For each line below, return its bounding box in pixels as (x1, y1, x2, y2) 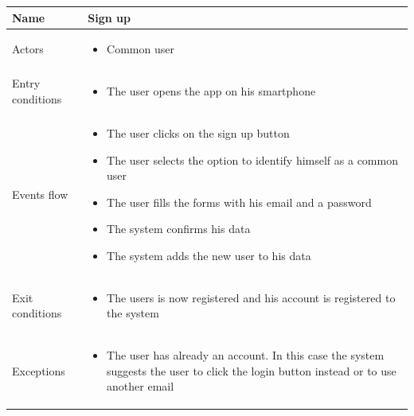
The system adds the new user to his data (107, 247, 311, 263)
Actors (12, 41, 44, 57)
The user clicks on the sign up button (107, 125, 290, 142)
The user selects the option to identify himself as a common (107, 151, 398, 168)
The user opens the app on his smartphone (107, 83, 316, 99)
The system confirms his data (107, 220, 251, 237)
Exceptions (12, 362, 65, 379)
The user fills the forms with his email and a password (107, 193, 372, 210)
